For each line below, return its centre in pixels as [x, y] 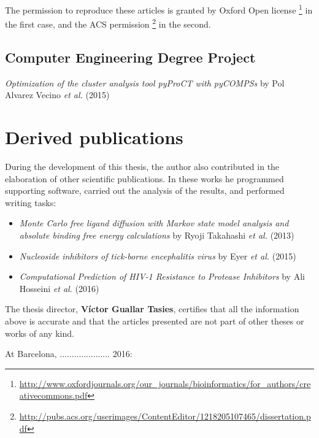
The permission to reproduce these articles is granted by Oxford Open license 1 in [159, 9]
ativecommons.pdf [53, 395]
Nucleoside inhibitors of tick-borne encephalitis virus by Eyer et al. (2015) [158, 256]
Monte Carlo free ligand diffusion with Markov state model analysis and [154, 223]
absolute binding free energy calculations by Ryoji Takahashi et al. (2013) [157, 235]
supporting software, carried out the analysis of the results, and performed [145, 190]
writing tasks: [31, 202]
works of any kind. [40, 333]
